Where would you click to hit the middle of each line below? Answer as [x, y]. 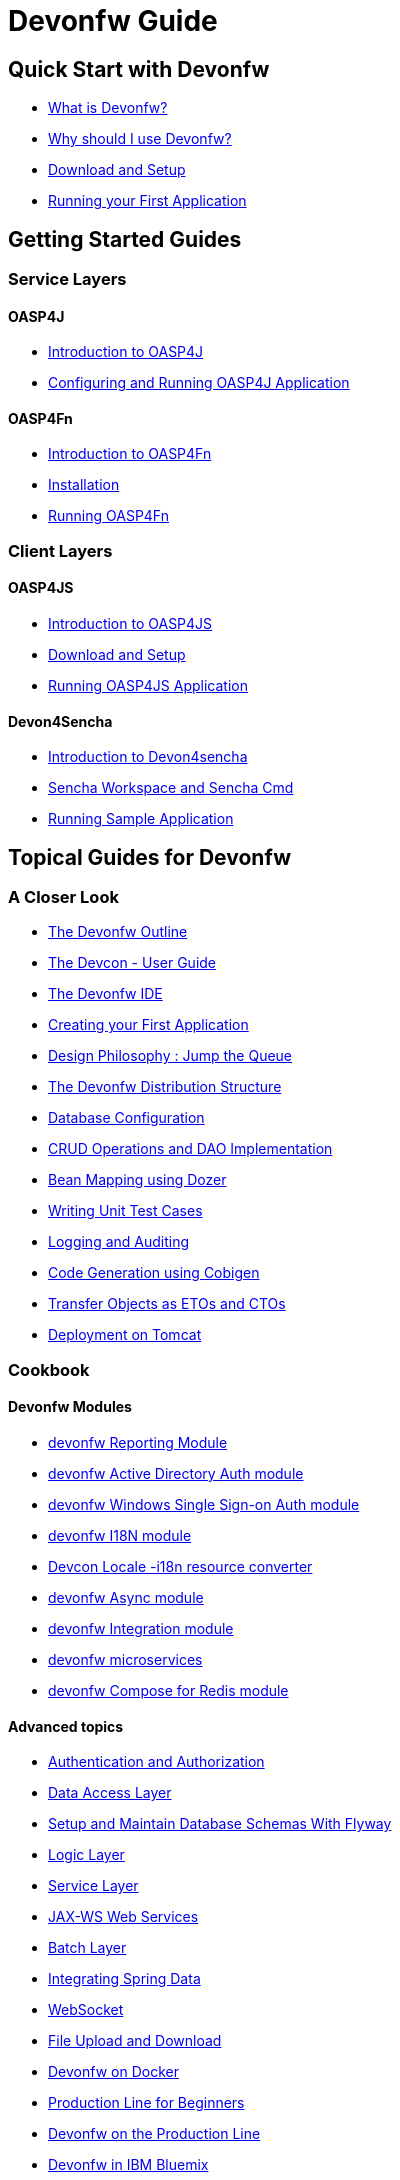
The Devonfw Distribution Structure [165, 1087]
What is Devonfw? [108, 108]
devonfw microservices [125, 1660]
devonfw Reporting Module [138, 1443]
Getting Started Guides [125, 239]
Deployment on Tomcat [125, 1335]
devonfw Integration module [141, 1629]
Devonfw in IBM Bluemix [128, 2165]
